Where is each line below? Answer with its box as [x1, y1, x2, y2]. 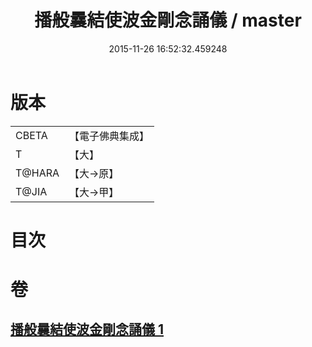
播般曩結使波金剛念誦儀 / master [34, 9, 302, 32]
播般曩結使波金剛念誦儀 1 [10, 321, 165, 338]
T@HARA [15, 166, 60, 180]
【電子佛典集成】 [69, 129, 150, 143]
